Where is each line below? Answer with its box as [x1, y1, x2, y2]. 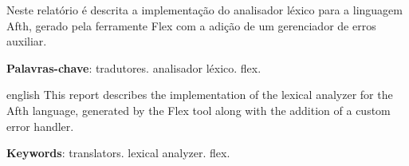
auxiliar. [6, 33, 47, 49]
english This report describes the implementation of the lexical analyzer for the [6, 86, 393, 103]
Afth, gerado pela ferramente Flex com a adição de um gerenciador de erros [6, 17, 376, 34]
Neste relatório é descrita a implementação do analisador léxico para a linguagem [6, 2, 403, 18]
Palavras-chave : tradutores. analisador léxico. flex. [6, 59, 262, 76]
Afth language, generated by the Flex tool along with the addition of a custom [6, 101, 391, 118]
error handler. [6, 117, 74, 134]
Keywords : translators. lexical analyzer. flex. [6, 144, 230, 161]
